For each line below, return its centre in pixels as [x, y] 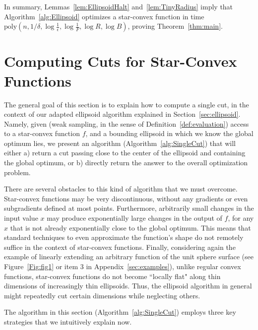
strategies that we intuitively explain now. [68, 321]
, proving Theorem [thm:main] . [175, 26]
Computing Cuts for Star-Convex [121, 61]
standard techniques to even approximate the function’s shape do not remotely [124, 237]
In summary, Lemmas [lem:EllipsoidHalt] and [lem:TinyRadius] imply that [119, 6]
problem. [17, 172]
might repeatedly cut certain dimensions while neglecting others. [102, 295]
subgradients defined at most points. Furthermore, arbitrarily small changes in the [129, 208]
